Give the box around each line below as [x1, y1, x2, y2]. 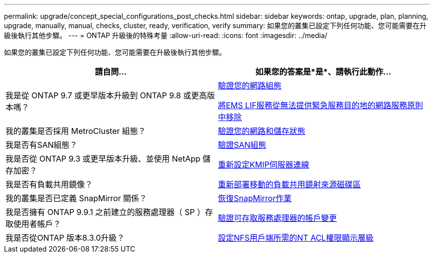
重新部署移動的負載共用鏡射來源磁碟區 [218, 179, 361, 189]
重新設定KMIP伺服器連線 [218, 160, 309, 170]
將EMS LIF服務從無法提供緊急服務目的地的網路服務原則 [218, 100, 423, 110]
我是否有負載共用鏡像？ [5, 179, 93, 189]
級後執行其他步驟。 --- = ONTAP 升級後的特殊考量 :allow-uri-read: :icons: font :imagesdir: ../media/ [4, 31, 327, 40]
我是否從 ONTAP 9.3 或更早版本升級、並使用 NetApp [5, 154, 201, 164]
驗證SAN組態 [218, 140, 267, 150]
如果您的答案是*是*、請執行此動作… [255, 67, 391, 77]
